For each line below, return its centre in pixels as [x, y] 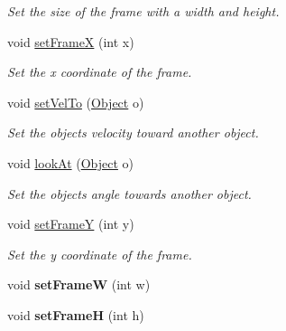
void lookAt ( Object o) [71, 162]
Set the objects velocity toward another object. [133, 132]
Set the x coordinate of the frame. [100, 72]
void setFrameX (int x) [71, 41]
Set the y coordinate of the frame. [100, 254]
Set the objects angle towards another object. [129, 193]
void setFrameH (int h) [76, 314]
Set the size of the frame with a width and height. [143, 11]
